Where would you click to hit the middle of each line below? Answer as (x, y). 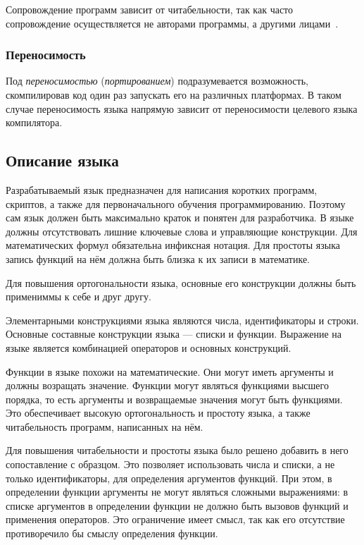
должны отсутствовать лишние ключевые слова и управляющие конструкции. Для (182, 231)
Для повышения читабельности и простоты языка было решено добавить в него (177, 450)
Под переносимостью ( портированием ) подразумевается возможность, (157, 81)
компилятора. (34, 122)
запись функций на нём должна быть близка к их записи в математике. (158, 258)
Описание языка (62, 160)
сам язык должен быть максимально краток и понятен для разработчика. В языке (180, 218)
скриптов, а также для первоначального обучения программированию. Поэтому (176, 203)
